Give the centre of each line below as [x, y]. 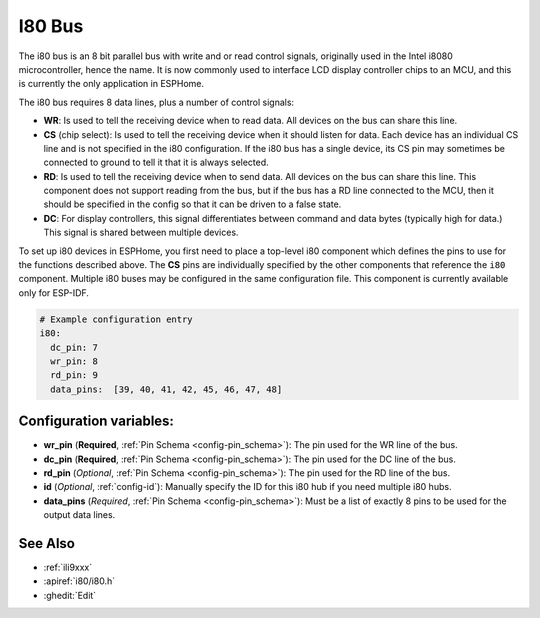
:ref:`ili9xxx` [68, 567]
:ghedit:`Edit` [70, 595]
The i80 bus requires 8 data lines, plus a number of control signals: [156, 102]
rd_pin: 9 [74, 375]
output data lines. [79, 515]
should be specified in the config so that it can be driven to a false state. [192, 204]
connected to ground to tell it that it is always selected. [156, 162]
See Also [46, 543]
